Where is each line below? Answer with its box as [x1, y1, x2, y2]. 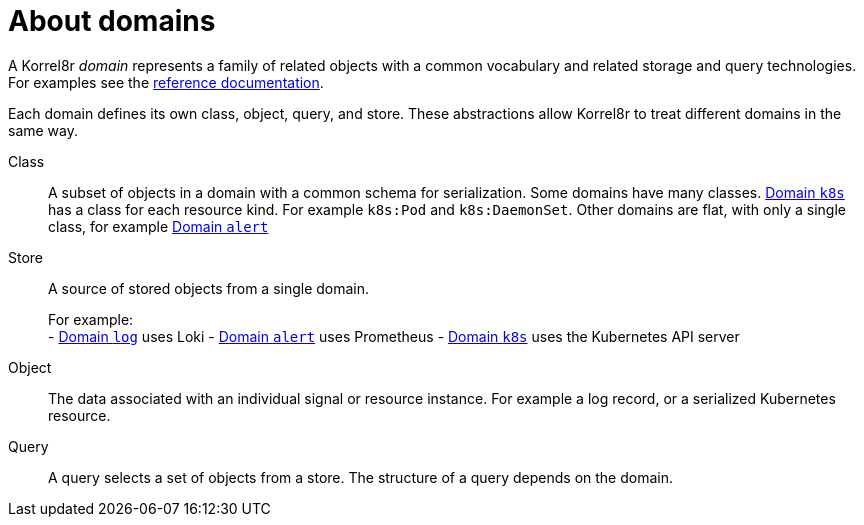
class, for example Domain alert [48, 217, 269, 235]
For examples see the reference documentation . [8, 73, 324, 91]
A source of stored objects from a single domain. [48, 279, 370, 297]
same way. [8, 121, 79, 139]
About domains [8, 4, 216, 38]
